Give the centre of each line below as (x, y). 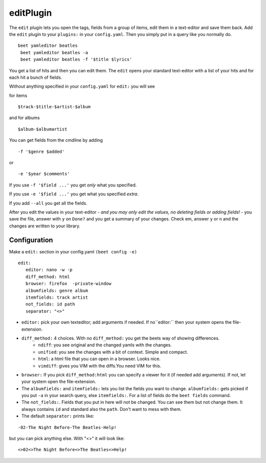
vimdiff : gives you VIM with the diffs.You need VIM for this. (100, 366)
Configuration (31, 240)
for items (18, 95)
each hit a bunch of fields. (36, 77)
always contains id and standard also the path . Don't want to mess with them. (101, 409)
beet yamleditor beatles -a (54, 52)
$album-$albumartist (43, 129)
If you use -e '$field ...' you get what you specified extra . (74, 194)
